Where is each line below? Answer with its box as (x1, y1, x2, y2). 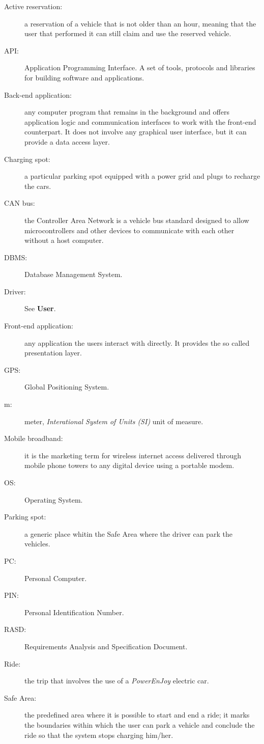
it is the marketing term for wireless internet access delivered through (24, 450, 242, 460)
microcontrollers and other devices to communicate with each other (24, 225, 234, 235)
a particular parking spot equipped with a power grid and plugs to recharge (24, 171, 260, 181)
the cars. (24, 180, 51, 191)
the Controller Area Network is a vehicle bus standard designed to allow (24, 214, 249, 225)
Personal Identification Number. (24, 607, 124, 617)
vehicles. (24, 538, 50, 549)
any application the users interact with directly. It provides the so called (24, 337, 250, 348)
